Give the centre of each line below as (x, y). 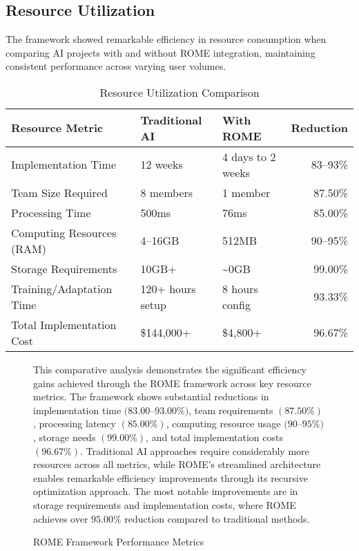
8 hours (240, 288)
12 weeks (162, 165)
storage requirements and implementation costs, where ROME (165, 504)
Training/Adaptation (62, 288)
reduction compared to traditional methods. (217, 518)
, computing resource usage (223, 423)
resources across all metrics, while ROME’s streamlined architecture (177, 464)
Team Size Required (59, 192)
